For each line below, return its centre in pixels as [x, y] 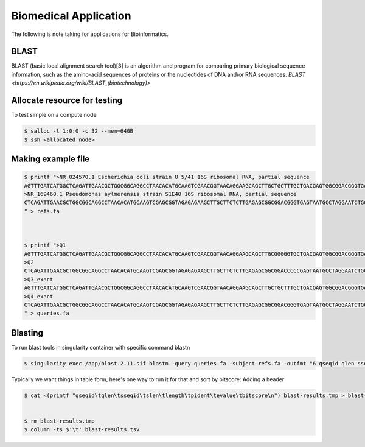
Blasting [27, 333]
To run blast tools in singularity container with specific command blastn [101, 347]
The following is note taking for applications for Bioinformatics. [90, 34]
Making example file [50, 159]
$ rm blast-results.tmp [60, 421]
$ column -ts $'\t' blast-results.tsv [82, 430]
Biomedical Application [71, 16]
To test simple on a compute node [54, 115]
